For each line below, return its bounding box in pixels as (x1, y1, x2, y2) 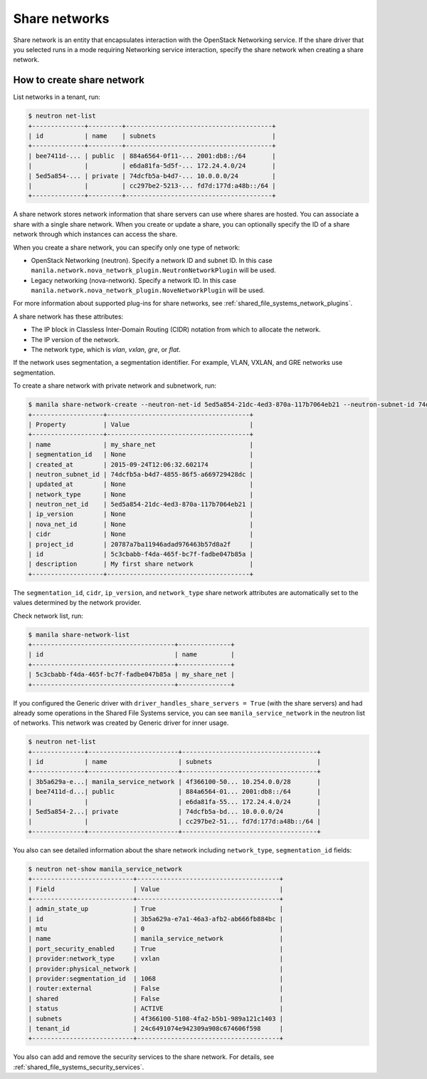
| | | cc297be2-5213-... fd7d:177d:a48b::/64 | (28, 182, 276, 190)
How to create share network (13, 74, 145, 86)
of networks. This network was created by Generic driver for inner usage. (13, 718, 229, 727)
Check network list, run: (13, 611, 83, 620)
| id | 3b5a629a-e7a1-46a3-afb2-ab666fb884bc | (28, 914, 284, 923)
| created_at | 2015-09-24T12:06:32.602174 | (28, 460, 254, 468)
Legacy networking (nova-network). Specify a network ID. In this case (31, 276, 237, 284)
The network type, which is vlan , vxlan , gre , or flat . (31, 346, 181, 354)
